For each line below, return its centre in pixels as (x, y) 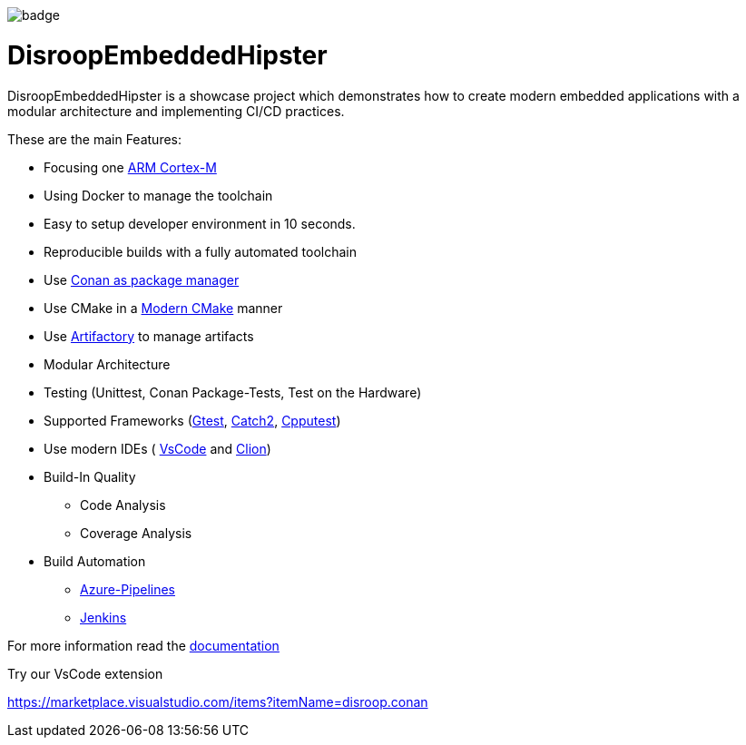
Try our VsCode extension (85, 673)
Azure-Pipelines (128, 589)
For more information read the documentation (143, 645)
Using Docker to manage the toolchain (158, 195)
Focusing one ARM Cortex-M (130, 167)
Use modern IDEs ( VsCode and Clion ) (157, 448)
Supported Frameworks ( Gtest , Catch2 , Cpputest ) (192, 420)
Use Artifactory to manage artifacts (149, 336)
